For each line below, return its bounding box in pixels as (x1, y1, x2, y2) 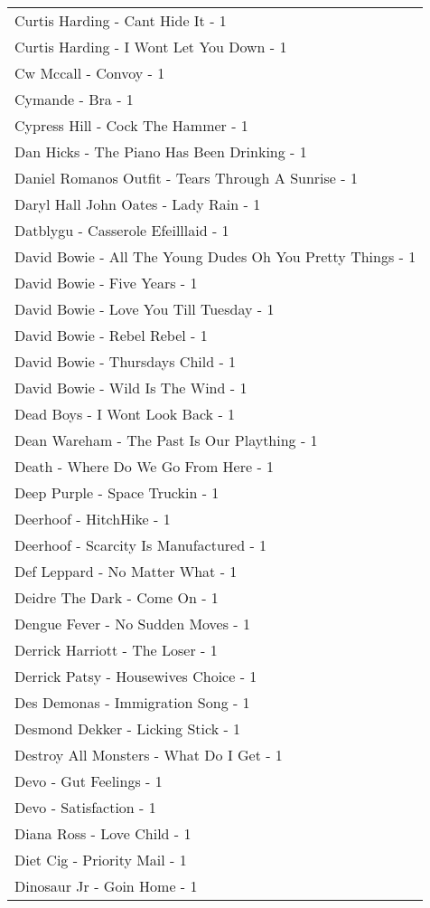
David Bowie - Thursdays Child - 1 (14, 351, 237, 372)
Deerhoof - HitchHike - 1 (14, 508, 171, 529)
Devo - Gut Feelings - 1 (14, 771, 163, 791)
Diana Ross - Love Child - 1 (14, 823, 192, 844)
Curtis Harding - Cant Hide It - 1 (14, 10, 227, 31)
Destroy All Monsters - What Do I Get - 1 (14, 744, 283, 765)
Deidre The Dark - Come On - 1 (14, 587, 219, 608)
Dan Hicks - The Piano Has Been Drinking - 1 (14, 141, 307, 162)
